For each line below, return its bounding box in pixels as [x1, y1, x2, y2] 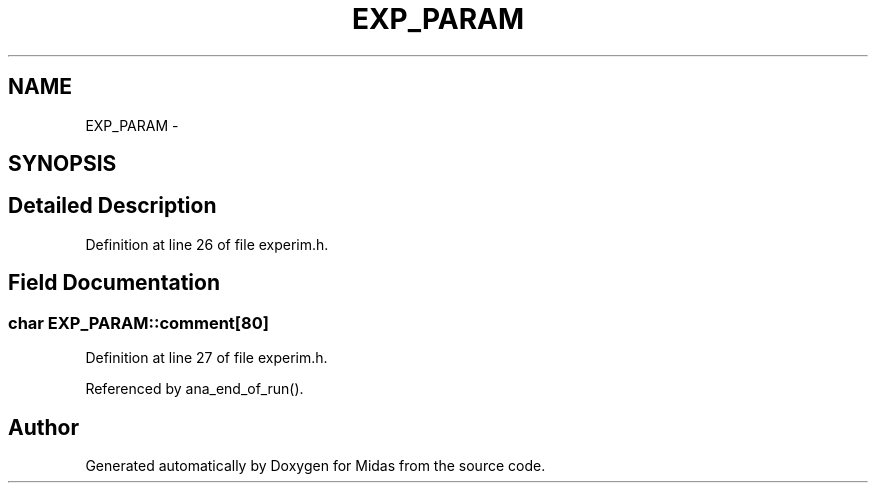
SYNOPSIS [8, 151, 117, 177]
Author [8, 414, 79, 440]
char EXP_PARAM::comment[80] [8, 312, 269, 333]
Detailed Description [8, 193, 217, 219]
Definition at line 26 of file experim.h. [85, 235, 329, 253]
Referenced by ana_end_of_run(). [85, 380, 304, 398]
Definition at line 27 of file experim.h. [85, 349, 328, 367]
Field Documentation [8, 270, 220, 296]
